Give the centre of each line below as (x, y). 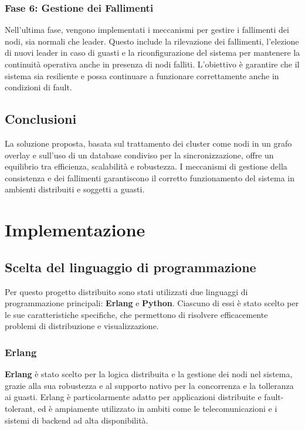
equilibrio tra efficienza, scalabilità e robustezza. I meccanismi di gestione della (146, 166)
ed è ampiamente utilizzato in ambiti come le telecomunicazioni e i (157, 408)
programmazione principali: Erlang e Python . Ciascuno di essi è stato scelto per (152, 303)
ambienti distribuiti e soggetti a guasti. (75, 189)
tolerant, (20, 408)
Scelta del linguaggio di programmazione (131, 267)
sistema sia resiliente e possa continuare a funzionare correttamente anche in (142, 75)
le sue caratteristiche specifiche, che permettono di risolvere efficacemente (136, 314)
